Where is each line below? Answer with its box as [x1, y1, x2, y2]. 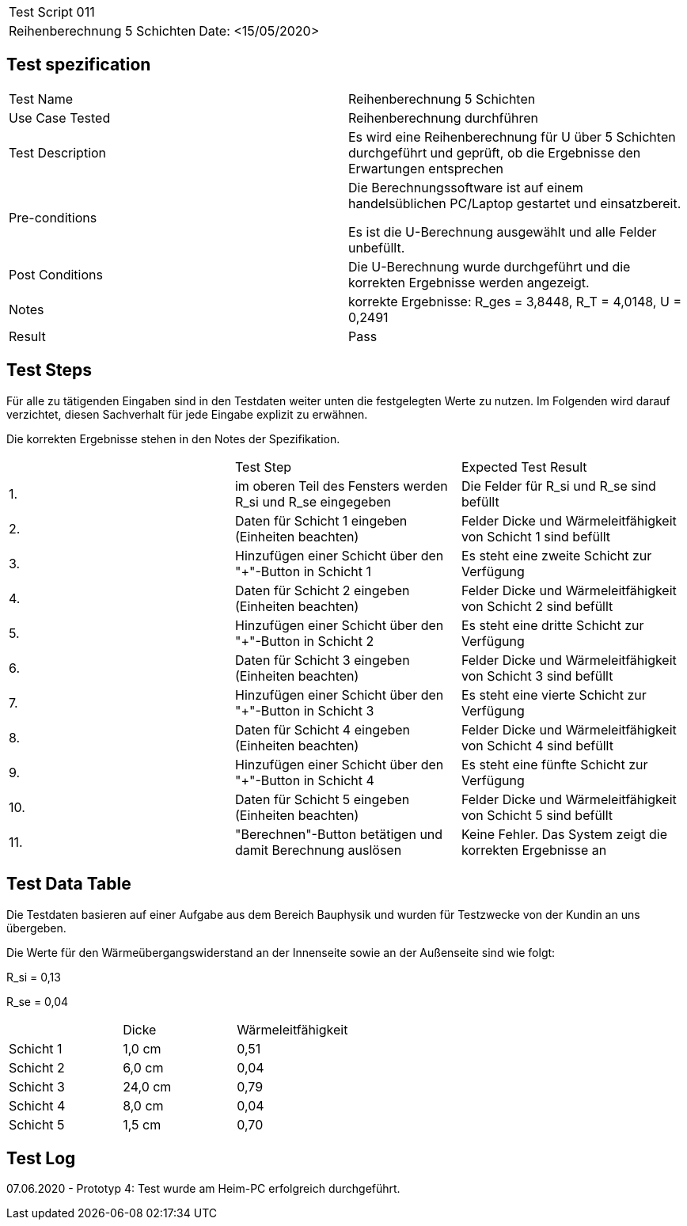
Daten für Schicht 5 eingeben [234, 791, 410, 807]
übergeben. [6, 920, 66, 935]
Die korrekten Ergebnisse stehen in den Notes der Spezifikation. [6, 431, 340, 446]
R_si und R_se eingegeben [234, 493, 391, 510]
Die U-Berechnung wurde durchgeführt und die [348, 258, 631, 275]
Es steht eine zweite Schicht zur [461, 547, 652, 564]
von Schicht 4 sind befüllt [461, 737, 613, 753]
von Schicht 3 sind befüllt [461, 667, 613, 684]
